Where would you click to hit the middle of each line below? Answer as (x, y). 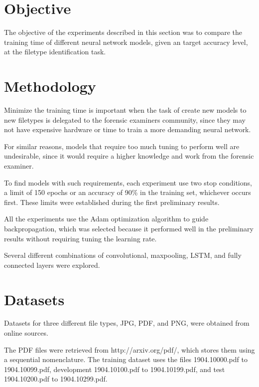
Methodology (50, 86)
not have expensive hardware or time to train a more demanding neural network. (128, 129)
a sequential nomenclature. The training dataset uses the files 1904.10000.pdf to (126, 359)
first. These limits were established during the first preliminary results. (112, 202)
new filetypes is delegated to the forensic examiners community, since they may (125, 119)
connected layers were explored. (52, 265)
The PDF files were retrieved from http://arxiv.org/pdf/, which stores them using (129, 349)
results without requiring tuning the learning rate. (80, 238)
